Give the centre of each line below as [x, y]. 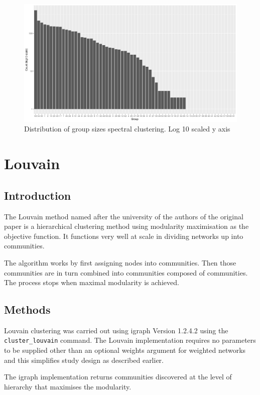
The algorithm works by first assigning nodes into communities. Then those [120, 262]
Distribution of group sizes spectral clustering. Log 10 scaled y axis [127, 129]
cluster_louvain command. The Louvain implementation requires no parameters [130, 340]
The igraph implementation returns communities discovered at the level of [118, 377]
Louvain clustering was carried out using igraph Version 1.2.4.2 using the [116, 330]
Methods [27, 309]
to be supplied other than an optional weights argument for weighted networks [125, 350]
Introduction [38, 195]
